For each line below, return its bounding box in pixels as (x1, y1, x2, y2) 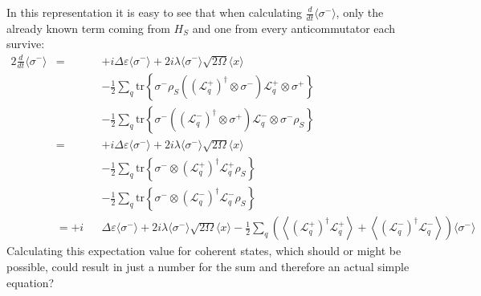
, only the (336, 4, 384, 20)
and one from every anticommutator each (192, 19, 396, 36)
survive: (6, 35, 45, 52)
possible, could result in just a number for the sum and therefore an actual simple (6, 257, 410, 274)
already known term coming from (6, 19, 170, 36)
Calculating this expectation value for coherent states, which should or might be (6, 242, 402, 259)
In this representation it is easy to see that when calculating (6, 4, 302, 20)
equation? (6, 274, 55, 290)
